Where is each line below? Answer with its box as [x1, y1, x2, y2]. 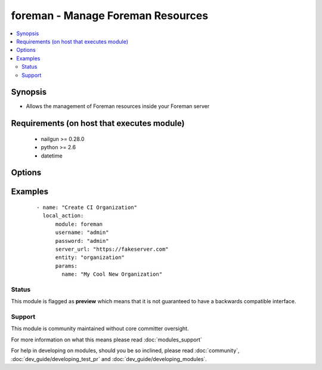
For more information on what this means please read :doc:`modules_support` [11, 336, 202, 343]
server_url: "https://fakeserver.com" [55, 245, 169, 252]
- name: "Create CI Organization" [36, 204, 137, 211]
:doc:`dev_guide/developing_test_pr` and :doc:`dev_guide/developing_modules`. [11, 355, 207, 362]
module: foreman [55, 221, 103, 227]
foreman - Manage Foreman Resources [11, 9, 209, 22]
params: [55, 263, 78, 269]
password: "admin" [55, 238, 109, 244]
